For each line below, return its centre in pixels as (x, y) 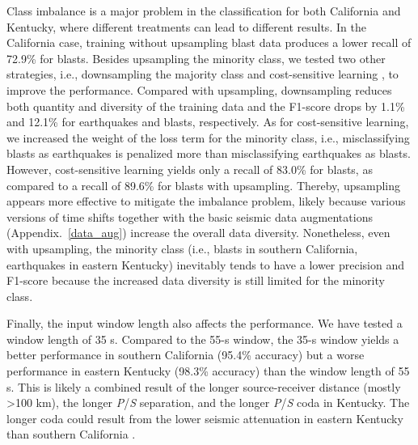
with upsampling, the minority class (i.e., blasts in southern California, (182, 248)
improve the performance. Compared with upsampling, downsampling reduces (199, 89)
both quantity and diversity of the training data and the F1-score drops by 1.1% (206, 106)
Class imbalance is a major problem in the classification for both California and (204, 11)
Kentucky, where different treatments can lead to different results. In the (186, 26)
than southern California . (71, 434)
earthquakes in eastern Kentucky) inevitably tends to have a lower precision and (206, 264)
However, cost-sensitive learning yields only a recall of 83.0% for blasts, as (190, 169)
